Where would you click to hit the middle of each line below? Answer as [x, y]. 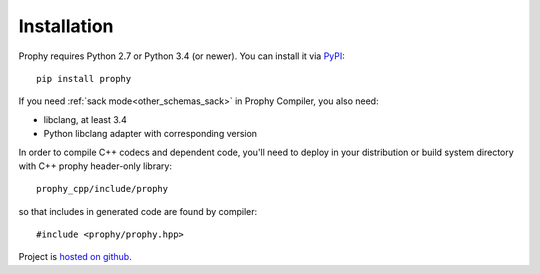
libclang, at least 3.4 [85, 119]
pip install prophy [84, 78]
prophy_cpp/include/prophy [102, 189]
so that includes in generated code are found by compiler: [138, 211]
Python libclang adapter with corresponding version [150, 134]
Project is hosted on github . [75, 257]
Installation [66, 26]
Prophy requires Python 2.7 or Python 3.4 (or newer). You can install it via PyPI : [181, 56]
